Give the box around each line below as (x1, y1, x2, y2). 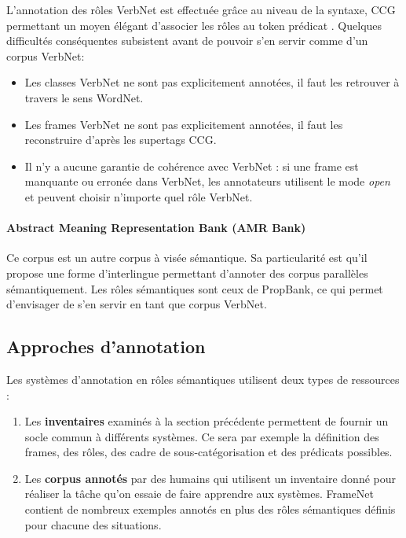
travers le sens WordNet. (24, 89, 144, 105)
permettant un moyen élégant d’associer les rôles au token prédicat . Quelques (6, 17, 382, 33)
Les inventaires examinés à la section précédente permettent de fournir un (24, 413, 389, 429)
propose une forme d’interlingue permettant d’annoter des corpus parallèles (6, 264, 368, 281)
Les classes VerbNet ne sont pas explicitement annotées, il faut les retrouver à (24, 74, 400, 90)
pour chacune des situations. (24, 516, 162, 532)
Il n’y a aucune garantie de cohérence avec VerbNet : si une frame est (24, 157, 359, 174)
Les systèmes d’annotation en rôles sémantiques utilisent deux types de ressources (6, 370, 400, 387)
